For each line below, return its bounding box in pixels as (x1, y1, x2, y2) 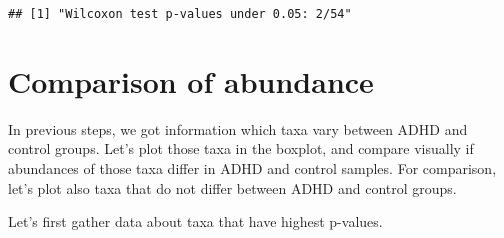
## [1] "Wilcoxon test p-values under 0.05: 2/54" (8, 7, 352, 21)
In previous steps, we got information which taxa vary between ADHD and (8, 118, 468, 139)
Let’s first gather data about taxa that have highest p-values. (8, 211, 383, 232)
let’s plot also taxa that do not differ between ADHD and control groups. (8, 177, 457, 198)
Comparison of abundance (8, 60, 374, 101)
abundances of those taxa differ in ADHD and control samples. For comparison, (8, 157, 497, 178)
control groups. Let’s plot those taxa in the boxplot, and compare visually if (8, 138, 474, 159)
